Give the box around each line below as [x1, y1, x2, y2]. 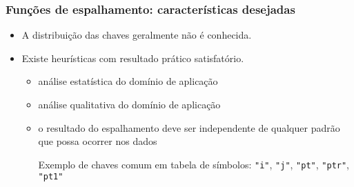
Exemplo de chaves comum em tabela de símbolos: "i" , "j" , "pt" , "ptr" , [38, 157, 350, 171]
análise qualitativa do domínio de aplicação [38, 97, 221, 111]
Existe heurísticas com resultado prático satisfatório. [21, 50, 244, 65]
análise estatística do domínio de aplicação [38, 74, 218, 88]
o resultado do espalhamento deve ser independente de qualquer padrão [38, 120, 340, 135]
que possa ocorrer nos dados [38, 134, 157, 148]
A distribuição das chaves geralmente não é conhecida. [21, 28, 252, 42]
